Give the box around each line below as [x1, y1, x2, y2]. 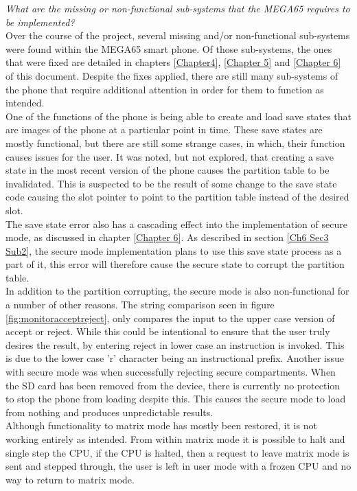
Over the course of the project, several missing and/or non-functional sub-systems [5, 28, 350, 43]
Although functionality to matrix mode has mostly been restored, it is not [5, 418, 317, 433]
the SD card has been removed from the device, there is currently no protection [5, 378, 341, 392]
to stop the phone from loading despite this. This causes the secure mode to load [5, 391, 346, 406]
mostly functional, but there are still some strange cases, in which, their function [5, 135, 345, 150]
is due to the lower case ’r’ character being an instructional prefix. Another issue [5, 351, 344, 365]
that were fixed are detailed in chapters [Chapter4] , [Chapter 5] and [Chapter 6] [5, 55, 341, 69]
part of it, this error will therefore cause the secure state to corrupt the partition [5, 257, 345, 271]
